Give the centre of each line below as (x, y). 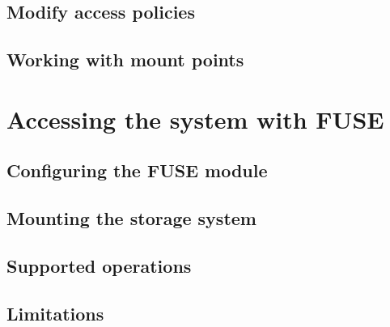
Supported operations (99, 265)
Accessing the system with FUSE (195, 119)
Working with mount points (125, 59)
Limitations (55, 313)
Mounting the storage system (131, 218)
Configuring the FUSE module (137, 170)
